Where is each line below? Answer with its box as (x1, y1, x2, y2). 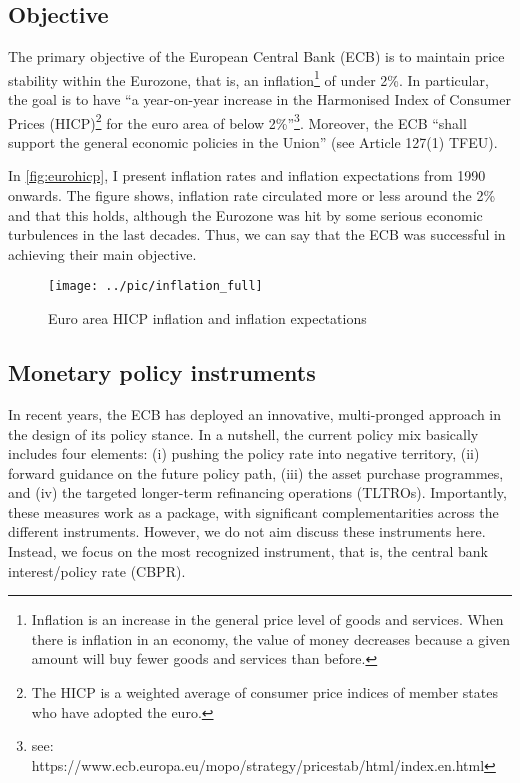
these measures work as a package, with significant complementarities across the (8, 501, 499, 522)
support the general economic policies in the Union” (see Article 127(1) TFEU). (8, 131, 498, 152)
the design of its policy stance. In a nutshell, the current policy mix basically (8, 423, 479, 444)
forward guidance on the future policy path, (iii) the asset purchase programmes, (8, 462, 504, 483)
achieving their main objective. (8, 243, 197, 264)
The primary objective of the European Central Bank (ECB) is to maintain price (8, 46, 505, 67)
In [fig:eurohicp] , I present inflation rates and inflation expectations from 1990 (8, 165, 486, 186)
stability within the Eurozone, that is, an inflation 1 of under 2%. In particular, (8, 66, 489, 90)
